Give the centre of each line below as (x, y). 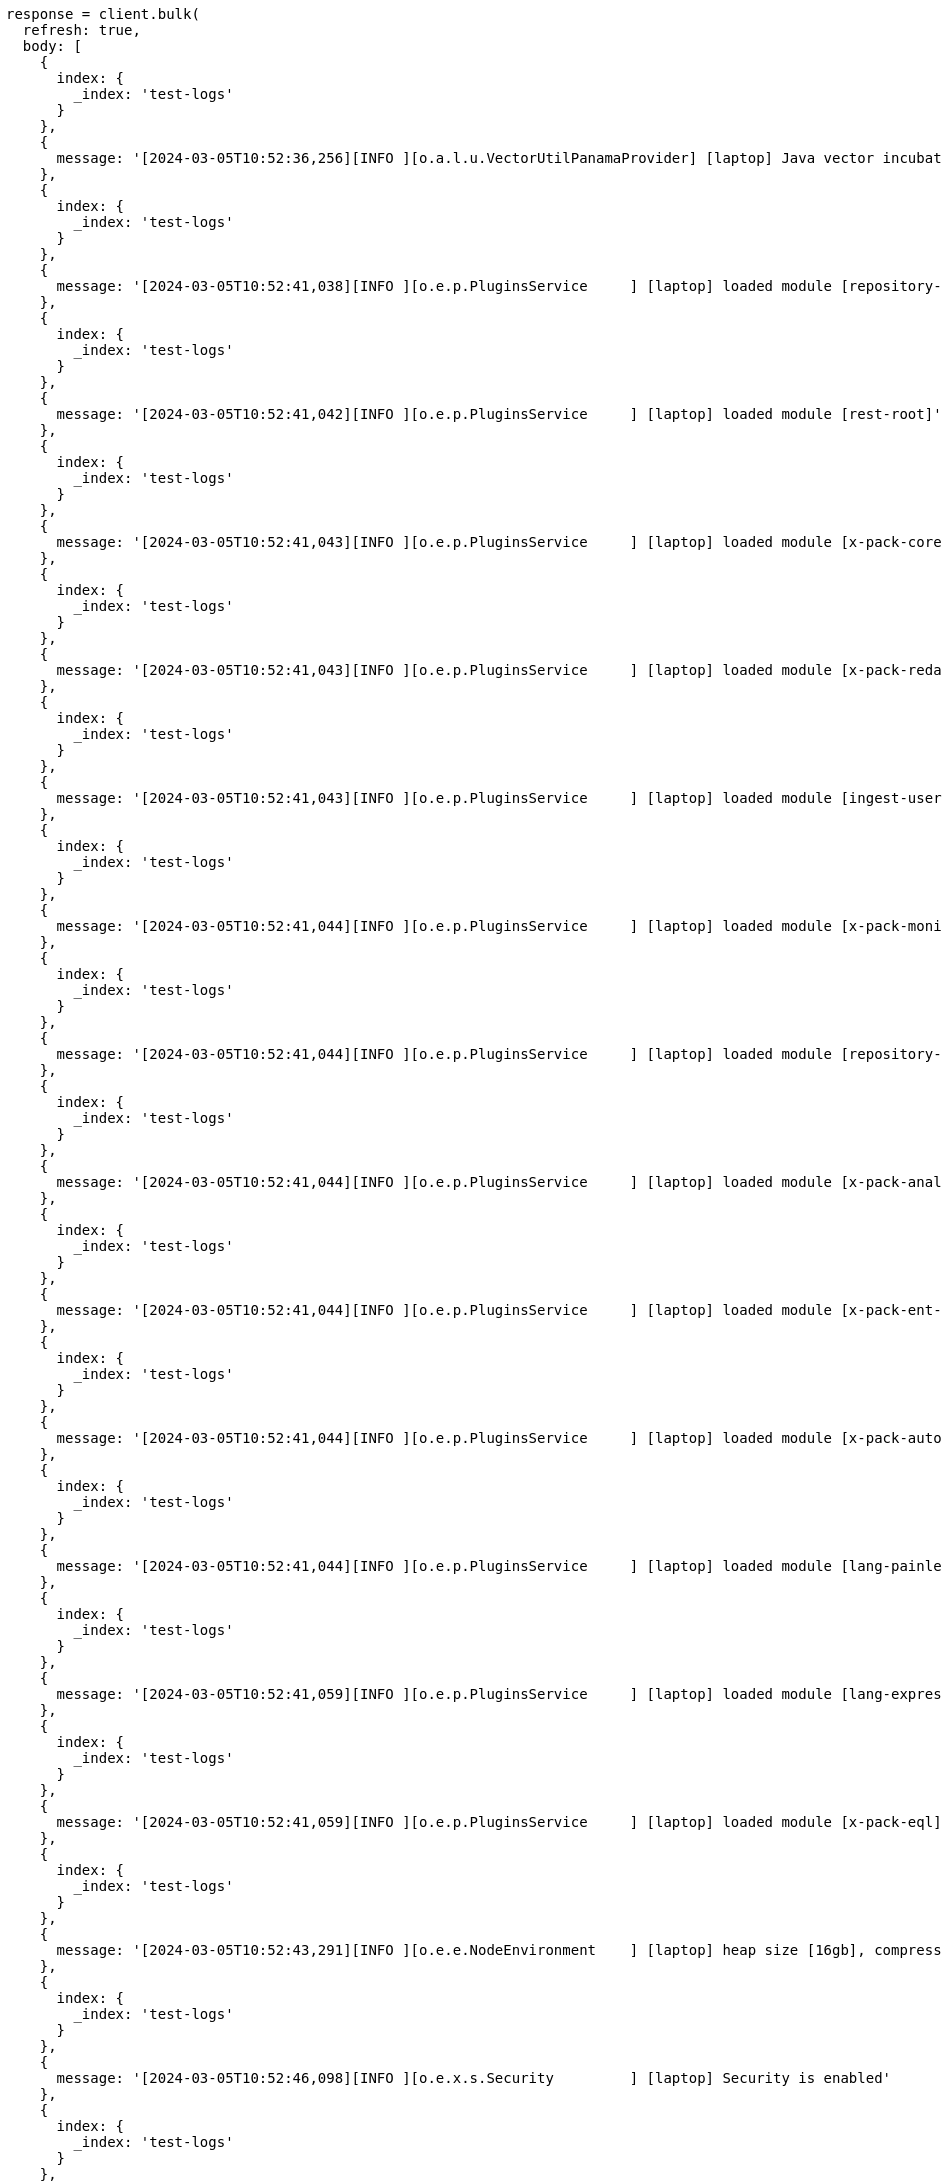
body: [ (52, 46)
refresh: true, (81, 30)
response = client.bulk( (103, 14)
